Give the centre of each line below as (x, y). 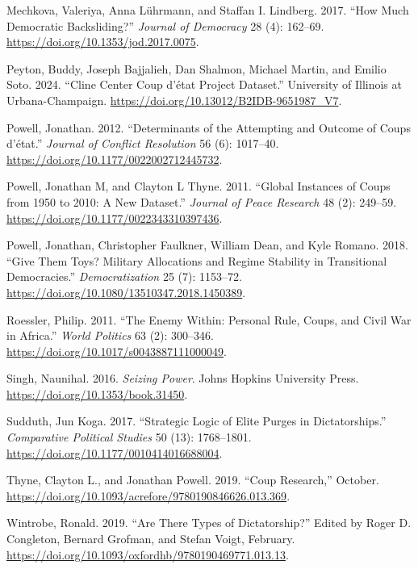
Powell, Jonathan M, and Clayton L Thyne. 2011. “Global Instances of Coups (199, 186)
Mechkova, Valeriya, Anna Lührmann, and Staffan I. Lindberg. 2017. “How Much (208, 10)
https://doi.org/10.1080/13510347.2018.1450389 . (126, 292)
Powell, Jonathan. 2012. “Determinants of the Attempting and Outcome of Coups (209, 127)
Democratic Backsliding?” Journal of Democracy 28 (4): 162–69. (165, 25)
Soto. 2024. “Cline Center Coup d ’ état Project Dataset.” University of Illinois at (204, 84)
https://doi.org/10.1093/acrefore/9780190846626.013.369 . (148, 495)
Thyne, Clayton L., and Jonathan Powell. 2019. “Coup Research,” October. (193, 480)
